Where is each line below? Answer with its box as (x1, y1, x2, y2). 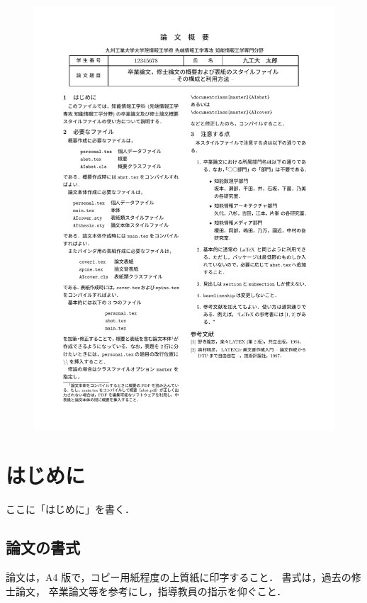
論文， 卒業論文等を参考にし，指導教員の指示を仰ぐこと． (15, 583, 287, 598)
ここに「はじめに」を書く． (6, 502, 135, 517)
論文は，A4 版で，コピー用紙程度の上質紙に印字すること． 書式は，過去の (6, 570, 351, 585)
